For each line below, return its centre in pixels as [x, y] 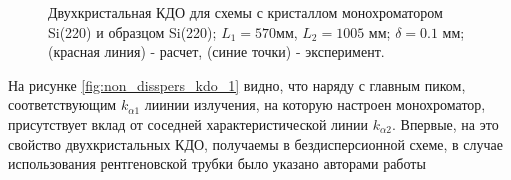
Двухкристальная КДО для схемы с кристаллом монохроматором [245, 12]
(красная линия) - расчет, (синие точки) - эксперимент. [216, 51]
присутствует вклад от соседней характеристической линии [188, 123]
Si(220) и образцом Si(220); [132, 31]
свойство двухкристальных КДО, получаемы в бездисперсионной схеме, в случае [256, 143]
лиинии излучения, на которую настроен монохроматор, [315, 104]
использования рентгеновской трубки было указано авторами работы [217, 163]
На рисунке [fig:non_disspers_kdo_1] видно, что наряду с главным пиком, [237, 84]
